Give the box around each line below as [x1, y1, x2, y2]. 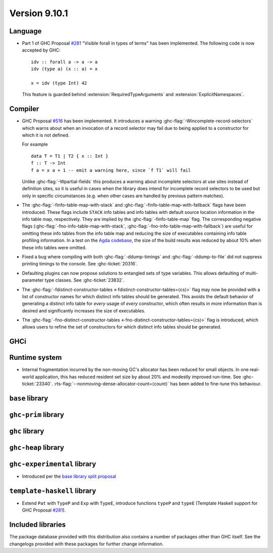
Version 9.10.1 [9, 8, 68, 19]
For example [22, 142, 48, 148]
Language [9, 27, 42, 35]
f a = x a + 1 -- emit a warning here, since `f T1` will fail [31, 167, 191, 173]
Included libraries [9, 521, 66, 529]
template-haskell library [9, 486, 96, 495]
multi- [245, 270, 258, 276]
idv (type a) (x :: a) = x [31, 66, 98, 72]
